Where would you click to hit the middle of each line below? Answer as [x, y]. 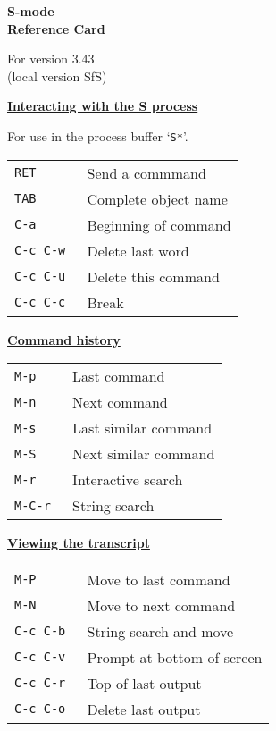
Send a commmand [146, 172]
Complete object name [157, 198]
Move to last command [159, 579]
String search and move [160, 631]
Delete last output [144, 709]
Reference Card [56, 28]
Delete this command [153, 276]
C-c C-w [40, 251]
